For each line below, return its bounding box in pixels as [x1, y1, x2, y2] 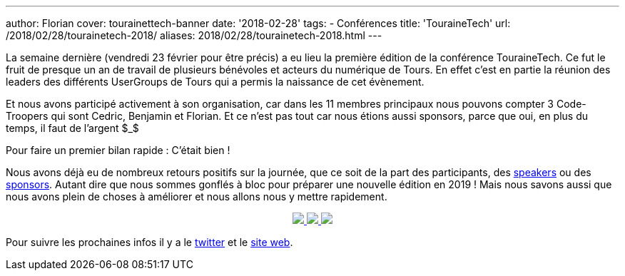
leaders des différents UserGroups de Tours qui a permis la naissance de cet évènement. [6, 76, 425, 88]
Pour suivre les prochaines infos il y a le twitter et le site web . [6, 236, 293, 248]
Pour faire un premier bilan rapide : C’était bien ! [6, 144, 230, 156]
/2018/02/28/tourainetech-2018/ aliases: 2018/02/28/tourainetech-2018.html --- [6, 29, 382, 41]
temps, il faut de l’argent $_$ [6, 122, 139, 134]
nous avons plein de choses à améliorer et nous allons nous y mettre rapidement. [6, 190, 387, 203]
